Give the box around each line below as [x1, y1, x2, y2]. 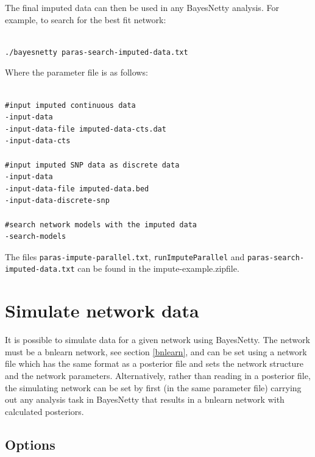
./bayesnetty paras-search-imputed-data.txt [5, 48, 188, 57]
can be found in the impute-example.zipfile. [77, 262, 239, 275]
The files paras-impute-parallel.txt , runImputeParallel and [5, 250, 245, 263]
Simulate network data [5, 298, 199, 323]
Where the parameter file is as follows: [5, 66, 148, 79]
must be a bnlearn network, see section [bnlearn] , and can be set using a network [5, 345, 307, 358]
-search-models [5, 232, 66, 241]
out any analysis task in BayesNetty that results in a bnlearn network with [5, 393, 285, 406]
